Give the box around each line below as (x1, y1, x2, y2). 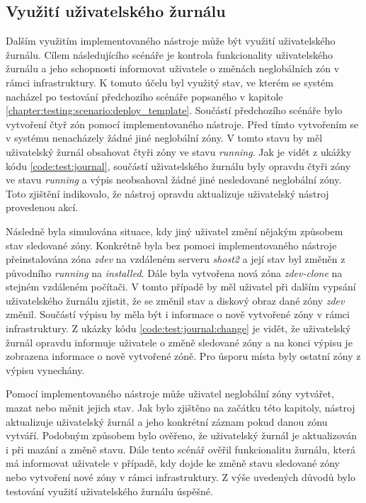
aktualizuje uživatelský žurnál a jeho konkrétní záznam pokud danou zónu (6, 414, 328, 429)
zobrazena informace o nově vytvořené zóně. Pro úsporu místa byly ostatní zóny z (6, 349, 361, 363)
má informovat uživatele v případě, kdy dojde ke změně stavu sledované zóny (6, 456, 340, 470)
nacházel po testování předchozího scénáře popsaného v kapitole (6, 89, 283, 103)
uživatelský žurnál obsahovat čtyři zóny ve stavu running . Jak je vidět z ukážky (6, 144, 352, 159)
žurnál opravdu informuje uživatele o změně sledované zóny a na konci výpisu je (6, 334, 353, 349)
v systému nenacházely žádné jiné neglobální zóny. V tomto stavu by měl (6, 130, 323, 145)
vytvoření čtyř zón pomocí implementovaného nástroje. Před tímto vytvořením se (6, 116, 359, 131)
